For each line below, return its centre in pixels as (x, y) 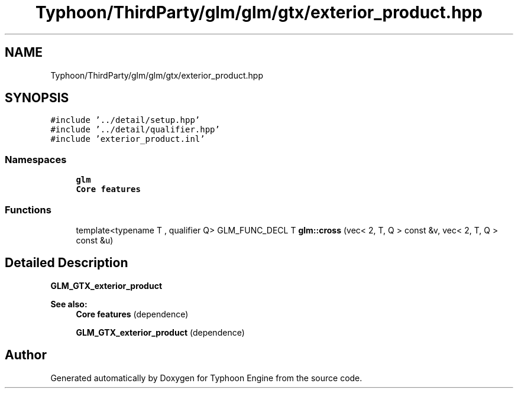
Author (26, 355)
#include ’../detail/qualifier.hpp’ (135, 130)
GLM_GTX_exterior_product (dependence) (160, 332)
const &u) (95, 240)
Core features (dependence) (132, 314)
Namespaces (36, 159)
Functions (28, 210)
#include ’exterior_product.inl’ (128, 139)
